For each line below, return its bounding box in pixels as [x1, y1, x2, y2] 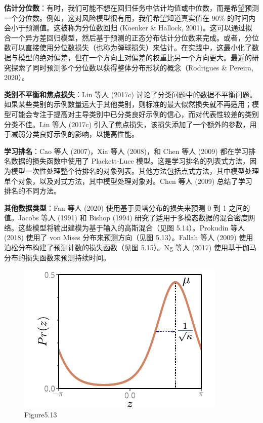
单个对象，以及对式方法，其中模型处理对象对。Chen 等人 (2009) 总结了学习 [4, 175, 252, 186]
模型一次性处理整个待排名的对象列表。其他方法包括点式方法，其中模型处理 [11, 165, 259, 176]
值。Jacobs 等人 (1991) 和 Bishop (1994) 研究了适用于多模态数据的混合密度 [4, 212, 248, 223]
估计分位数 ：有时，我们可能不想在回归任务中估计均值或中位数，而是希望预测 [4, 3, 259, 13]
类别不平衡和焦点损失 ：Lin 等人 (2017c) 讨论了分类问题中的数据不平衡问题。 [4, 89, 257, 99]
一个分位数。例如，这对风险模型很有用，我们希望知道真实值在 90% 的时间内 [4, 12, 255, 23]
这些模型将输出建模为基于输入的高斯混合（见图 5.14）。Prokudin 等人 [18, 222, 245, 233]
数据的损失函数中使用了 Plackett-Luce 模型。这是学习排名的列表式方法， [11, 156, 250, 166]
